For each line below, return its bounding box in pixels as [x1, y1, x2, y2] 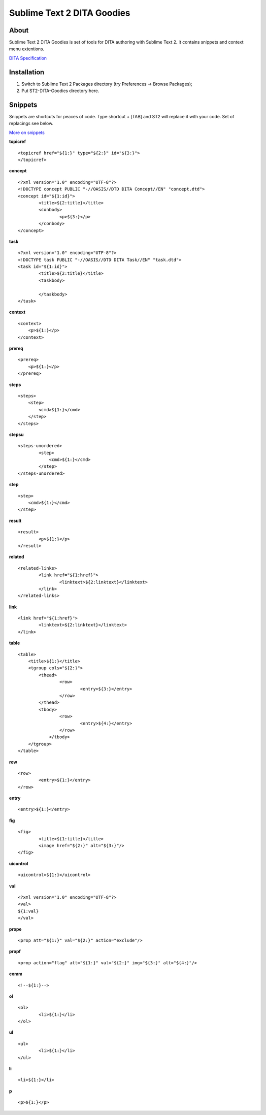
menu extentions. [9, 46, 44, 52]
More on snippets [9, 130, 45, 135]
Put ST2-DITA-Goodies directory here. [21, 88, 100, 94]
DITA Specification [9, 55, 47, 61]
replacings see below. [9, 121, 54, 127]
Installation [9, 68, 44, 76]
